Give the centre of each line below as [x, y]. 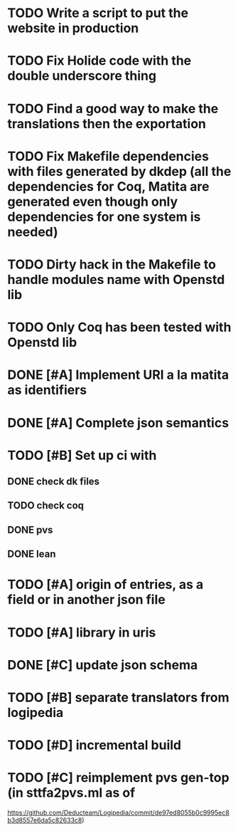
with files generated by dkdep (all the [119, 171]
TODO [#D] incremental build [94, 745]
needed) [33, 232]
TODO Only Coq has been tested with [119, 327]
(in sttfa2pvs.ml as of [71, 793]
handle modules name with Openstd [116, 279]
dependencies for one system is [104, 217]
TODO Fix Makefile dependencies [108, 156]
